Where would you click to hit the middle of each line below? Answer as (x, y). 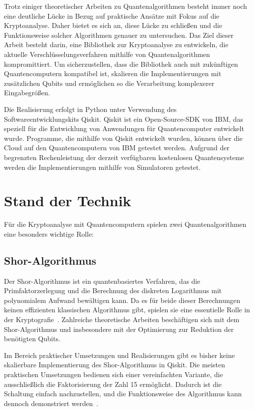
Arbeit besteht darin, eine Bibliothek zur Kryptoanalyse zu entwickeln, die (116, 44)
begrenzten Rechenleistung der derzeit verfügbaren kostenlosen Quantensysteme (124, 157)
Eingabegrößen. (27, 93)
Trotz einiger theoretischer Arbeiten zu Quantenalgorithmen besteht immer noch (126, 6)
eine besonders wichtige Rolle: (49, 233)
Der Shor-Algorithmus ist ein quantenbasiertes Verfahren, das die (102, 281)
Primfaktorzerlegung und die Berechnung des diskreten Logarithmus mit (113, 290)
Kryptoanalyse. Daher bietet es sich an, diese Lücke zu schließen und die (113, 25)
